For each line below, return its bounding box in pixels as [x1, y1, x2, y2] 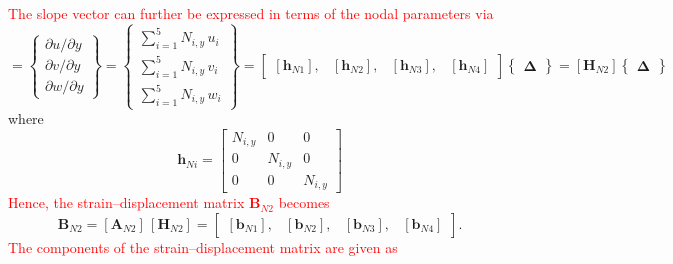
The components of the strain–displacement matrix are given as [8, 236, 398, 257]
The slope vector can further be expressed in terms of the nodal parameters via [8, 3, 494, 23]
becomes [278, 192, 330, 213]
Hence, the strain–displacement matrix [8, 192, 245, 213]
